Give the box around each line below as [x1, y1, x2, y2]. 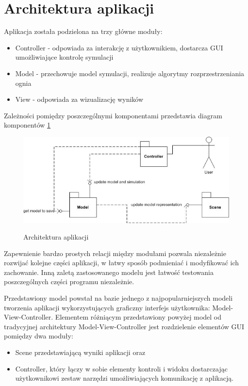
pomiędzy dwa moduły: [4, 331, 73, 341]
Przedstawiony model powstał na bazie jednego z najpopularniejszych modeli [4, 293, 233, 303]
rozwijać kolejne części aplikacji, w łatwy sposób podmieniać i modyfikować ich [4, 257, 239, 268]
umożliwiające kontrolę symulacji [15, 52, 114, 62]
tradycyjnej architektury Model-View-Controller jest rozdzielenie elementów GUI [4, 321, 245, 331]
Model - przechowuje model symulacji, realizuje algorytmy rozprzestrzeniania [15, 68, 245, 78]
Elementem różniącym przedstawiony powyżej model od [55, 312, 222, 322]
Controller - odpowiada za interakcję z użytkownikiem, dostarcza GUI [15, 42, 223, 52]
